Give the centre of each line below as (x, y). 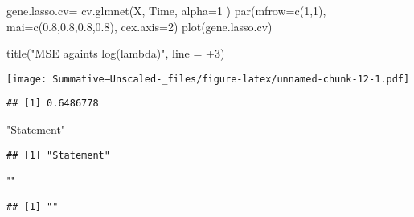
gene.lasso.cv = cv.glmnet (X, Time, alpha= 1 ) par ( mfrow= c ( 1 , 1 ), (166, 10)
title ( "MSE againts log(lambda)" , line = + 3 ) (116, 53)
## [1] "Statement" (58, 155)
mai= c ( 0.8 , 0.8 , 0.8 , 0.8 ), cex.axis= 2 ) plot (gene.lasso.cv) (139, 26)
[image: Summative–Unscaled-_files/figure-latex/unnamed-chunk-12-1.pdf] (208, 79)
